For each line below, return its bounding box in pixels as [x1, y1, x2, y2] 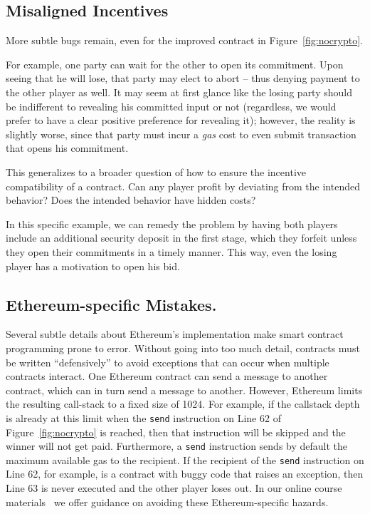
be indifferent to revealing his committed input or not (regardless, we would [6, 98, 337, 113]
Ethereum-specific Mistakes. [6, 293, 217, 315]
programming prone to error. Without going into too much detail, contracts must [6, 340, 360, 355]
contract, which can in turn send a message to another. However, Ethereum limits [6, 382, 363, 397]
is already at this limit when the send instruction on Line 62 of [6, 410, 281, 425]
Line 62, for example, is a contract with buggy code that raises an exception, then [6, 466, 364, 481]
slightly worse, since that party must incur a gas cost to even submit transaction [6, 126, 356, 141]
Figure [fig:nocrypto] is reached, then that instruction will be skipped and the [6, 424, 346, 439]
